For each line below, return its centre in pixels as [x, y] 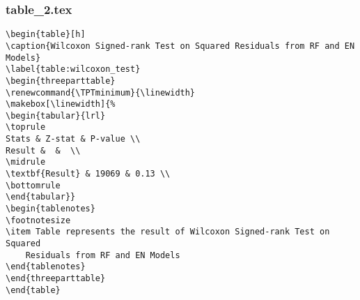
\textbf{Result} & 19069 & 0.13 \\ [88, 174]
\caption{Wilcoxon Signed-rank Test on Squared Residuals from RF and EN [180, 46]
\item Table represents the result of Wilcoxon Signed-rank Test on [168, 232]
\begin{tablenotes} [50, 209]
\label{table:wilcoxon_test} [73, 69]
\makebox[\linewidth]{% [61, 104]
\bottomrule [33, 185]
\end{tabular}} [41, 197]
